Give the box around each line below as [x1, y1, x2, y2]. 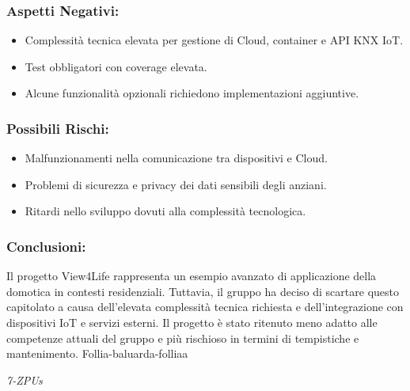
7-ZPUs [6, 371, 43, 388]
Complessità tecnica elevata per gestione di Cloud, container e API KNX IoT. [25, 32, 404, 48]
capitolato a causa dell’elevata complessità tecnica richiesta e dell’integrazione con [6, 298, 404, 315]
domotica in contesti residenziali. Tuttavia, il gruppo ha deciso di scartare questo [6, 283, 399, 299]
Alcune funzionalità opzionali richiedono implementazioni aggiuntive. [25, 85, 359, 101]
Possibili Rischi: [6, 118, 109, 138]
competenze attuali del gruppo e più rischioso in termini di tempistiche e [6, 329, 359, 346]
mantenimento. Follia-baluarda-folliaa [6, 345, 188, 362]
